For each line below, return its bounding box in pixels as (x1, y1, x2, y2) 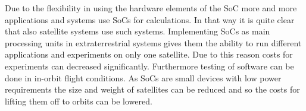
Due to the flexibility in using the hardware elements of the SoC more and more (5, 2, 297, 14)
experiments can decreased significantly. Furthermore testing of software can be (5, 59, 294, 72)
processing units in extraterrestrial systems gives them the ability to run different (5, 36, 302, 49)
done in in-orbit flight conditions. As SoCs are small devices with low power (5, 71, 282, 84)
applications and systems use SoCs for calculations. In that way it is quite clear (5, 13, 295, 26)
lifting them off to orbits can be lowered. (5, 94, 152, 107)
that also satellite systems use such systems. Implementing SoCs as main (5, 25, 270, 37)
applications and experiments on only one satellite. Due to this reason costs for (5, 48, 293, 61)
